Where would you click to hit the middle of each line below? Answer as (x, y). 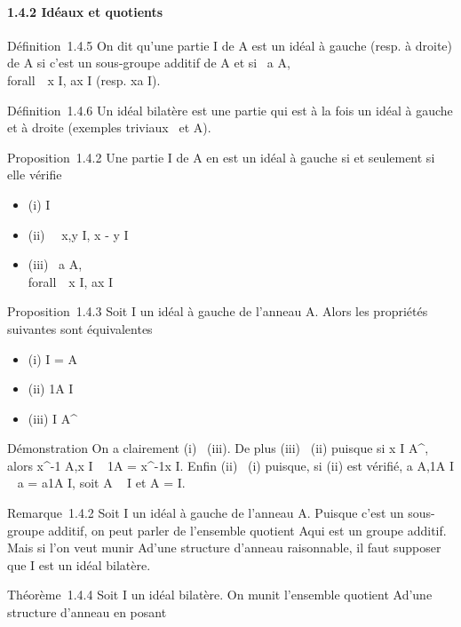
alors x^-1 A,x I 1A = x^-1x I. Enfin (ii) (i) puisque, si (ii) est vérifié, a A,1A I (231, 465)
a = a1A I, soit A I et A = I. (101, 483)
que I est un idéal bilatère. (79, 564)
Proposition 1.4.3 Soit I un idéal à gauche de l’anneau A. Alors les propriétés (218, 311)
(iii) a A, (55, 264)
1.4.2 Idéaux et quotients (85, 11)
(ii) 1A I (51, 389)
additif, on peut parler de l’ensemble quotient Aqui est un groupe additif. (247, 530)
